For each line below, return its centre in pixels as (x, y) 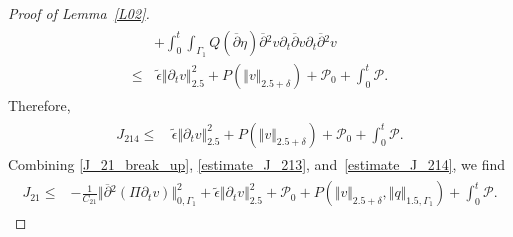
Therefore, (39, 104)
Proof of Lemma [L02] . (79, 13)
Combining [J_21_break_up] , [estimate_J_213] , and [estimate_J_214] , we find (257, 163)
